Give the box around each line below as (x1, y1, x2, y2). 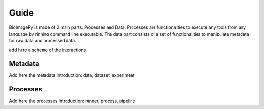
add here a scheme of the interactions (9, 47, 86, 53)
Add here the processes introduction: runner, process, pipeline (9, 98, 135, 104)
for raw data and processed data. (9, 38, 77, 44)
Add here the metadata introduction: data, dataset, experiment (9, 72, 135, 78)
